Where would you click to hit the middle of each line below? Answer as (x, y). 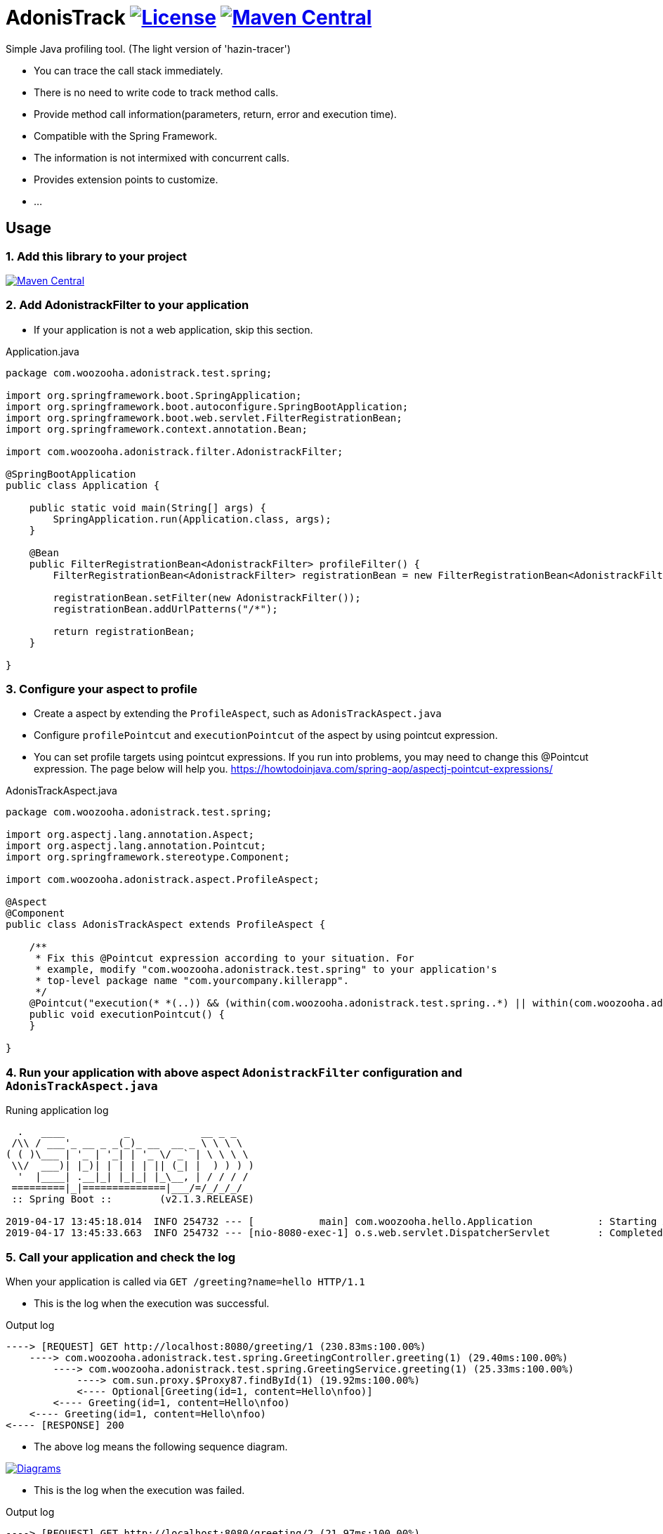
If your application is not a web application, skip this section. (173, 329)
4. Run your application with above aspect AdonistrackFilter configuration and (234, 1072)
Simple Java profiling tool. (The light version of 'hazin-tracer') (148, 48)
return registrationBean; (124, 631)
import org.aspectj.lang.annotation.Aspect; (130, 835)
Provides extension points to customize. (126, 179)
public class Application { (83, 485)
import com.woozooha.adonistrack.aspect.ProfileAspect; (163, 880)
